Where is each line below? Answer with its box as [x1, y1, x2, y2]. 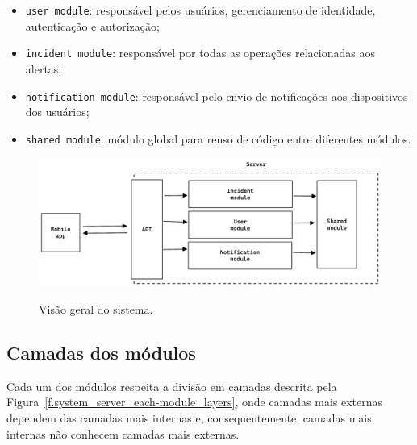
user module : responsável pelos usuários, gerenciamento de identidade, [25, 2, 376, 18]
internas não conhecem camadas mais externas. [6, 425, 240, 442]
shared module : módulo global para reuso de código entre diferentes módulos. [25, 130, 411, 147]
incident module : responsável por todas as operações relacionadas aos [25, 44, 375, 61]
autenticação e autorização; [25, 17, 160, 34]
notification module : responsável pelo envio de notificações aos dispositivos [25, 87, 408, 104]
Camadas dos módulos [6, 339, 196, 364]
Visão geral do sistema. [39, 301, 153, 317]
